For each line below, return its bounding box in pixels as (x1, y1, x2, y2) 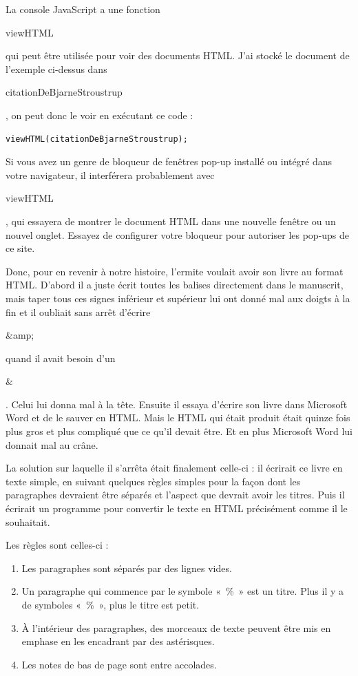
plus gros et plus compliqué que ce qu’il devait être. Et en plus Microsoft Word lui (6, 424, 352, 439)
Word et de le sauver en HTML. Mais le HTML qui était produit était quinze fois (6, 410, 350, 425)
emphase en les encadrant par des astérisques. (21, 634, 215, 648)
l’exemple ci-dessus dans (6, 61, 107, 76)
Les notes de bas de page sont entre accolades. (21, 657, 217, 671)
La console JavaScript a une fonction (6, 2, 160, 16)
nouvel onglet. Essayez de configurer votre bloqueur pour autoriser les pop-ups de (6, 227, 350, 242)
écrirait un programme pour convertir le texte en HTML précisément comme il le (6, 501, 348, 516)
